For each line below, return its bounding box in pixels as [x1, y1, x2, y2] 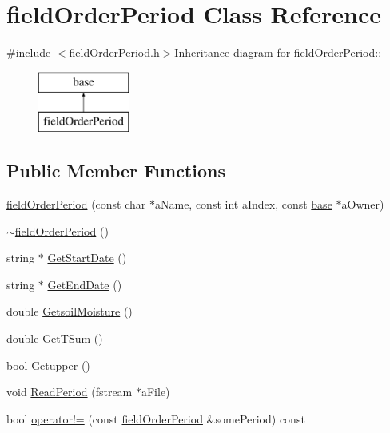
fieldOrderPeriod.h [69, 44, 160, 61]
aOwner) [341, 196, 384, 213]
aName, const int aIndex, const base [154, 196, 332, 213]
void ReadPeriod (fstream [6, 383, 133, 400]
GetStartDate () [47, 249, 127, 266]
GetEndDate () [47, 276, 122, 292]
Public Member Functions [6, 158, 225, 183]
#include [6, 44, 51, 61]
